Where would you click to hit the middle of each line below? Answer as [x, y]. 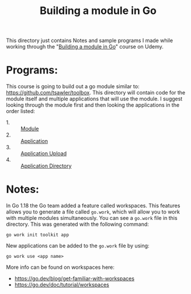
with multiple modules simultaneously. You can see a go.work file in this [92, 218]
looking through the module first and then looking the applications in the [93, 105]
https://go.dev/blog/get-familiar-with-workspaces [74, 279]
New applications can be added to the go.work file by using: [78, 246]
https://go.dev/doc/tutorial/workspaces [62, 285]
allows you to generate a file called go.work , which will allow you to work [93, 212]
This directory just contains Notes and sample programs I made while [90, 41]
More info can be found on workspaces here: [60, 267]
